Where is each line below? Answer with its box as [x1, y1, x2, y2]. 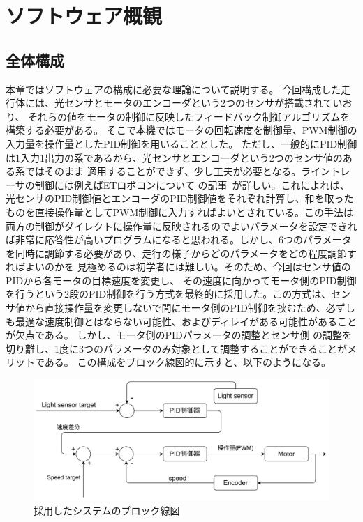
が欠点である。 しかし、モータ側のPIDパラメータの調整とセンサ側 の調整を [6, 328, 353, 342]
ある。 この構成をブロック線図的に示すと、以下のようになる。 [44, 355, 331, 369]
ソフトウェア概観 [6, 1, 163, 30]
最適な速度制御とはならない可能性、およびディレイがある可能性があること [15, 314, 357, 328]
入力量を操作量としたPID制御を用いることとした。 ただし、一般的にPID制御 [6, 136, 357, 151]
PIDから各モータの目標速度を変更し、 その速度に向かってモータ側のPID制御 [6, 272, 357, 287]
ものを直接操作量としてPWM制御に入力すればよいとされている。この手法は [6, 204, 353, 219]
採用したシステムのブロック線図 [34, 502, 180, 517]
